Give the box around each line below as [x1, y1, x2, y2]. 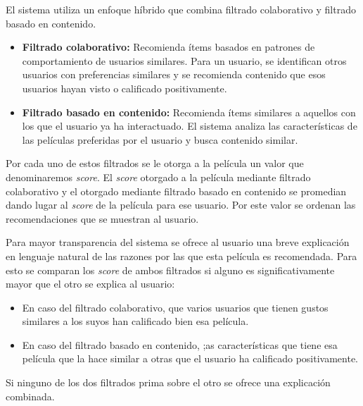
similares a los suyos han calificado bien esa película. [22, 314, 249, 328]
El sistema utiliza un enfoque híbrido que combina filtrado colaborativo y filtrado [6, 2, 356, 16]
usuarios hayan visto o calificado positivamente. [22, 80, 227, 95]
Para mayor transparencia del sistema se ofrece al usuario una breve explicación [6, 235, 350, 250]
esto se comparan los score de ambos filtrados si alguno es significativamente [6, 262, 335, 277]
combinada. [6, 388, 55, 403]
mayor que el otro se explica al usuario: [6, 276, 175, 291]
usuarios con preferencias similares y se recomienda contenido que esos [22, 67, 326, 82]
